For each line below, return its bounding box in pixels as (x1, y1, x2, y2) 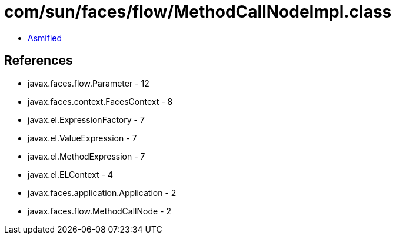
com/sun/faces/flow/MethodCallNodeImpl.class (4, 2, 392, 22)
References (4, 53, 73, 68)
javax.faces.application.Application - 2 (28, 187, 177, 198)
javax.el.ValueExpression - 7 (28, 132, 137, 143)
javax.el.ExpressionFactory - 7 (28, 114, 145, 125)
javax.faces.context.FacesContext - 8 (28, 96, 173, 107)
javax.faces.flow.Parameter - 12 (28, 78, 149, 88)
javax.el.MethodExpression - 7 (28, 151, 145, 161)
